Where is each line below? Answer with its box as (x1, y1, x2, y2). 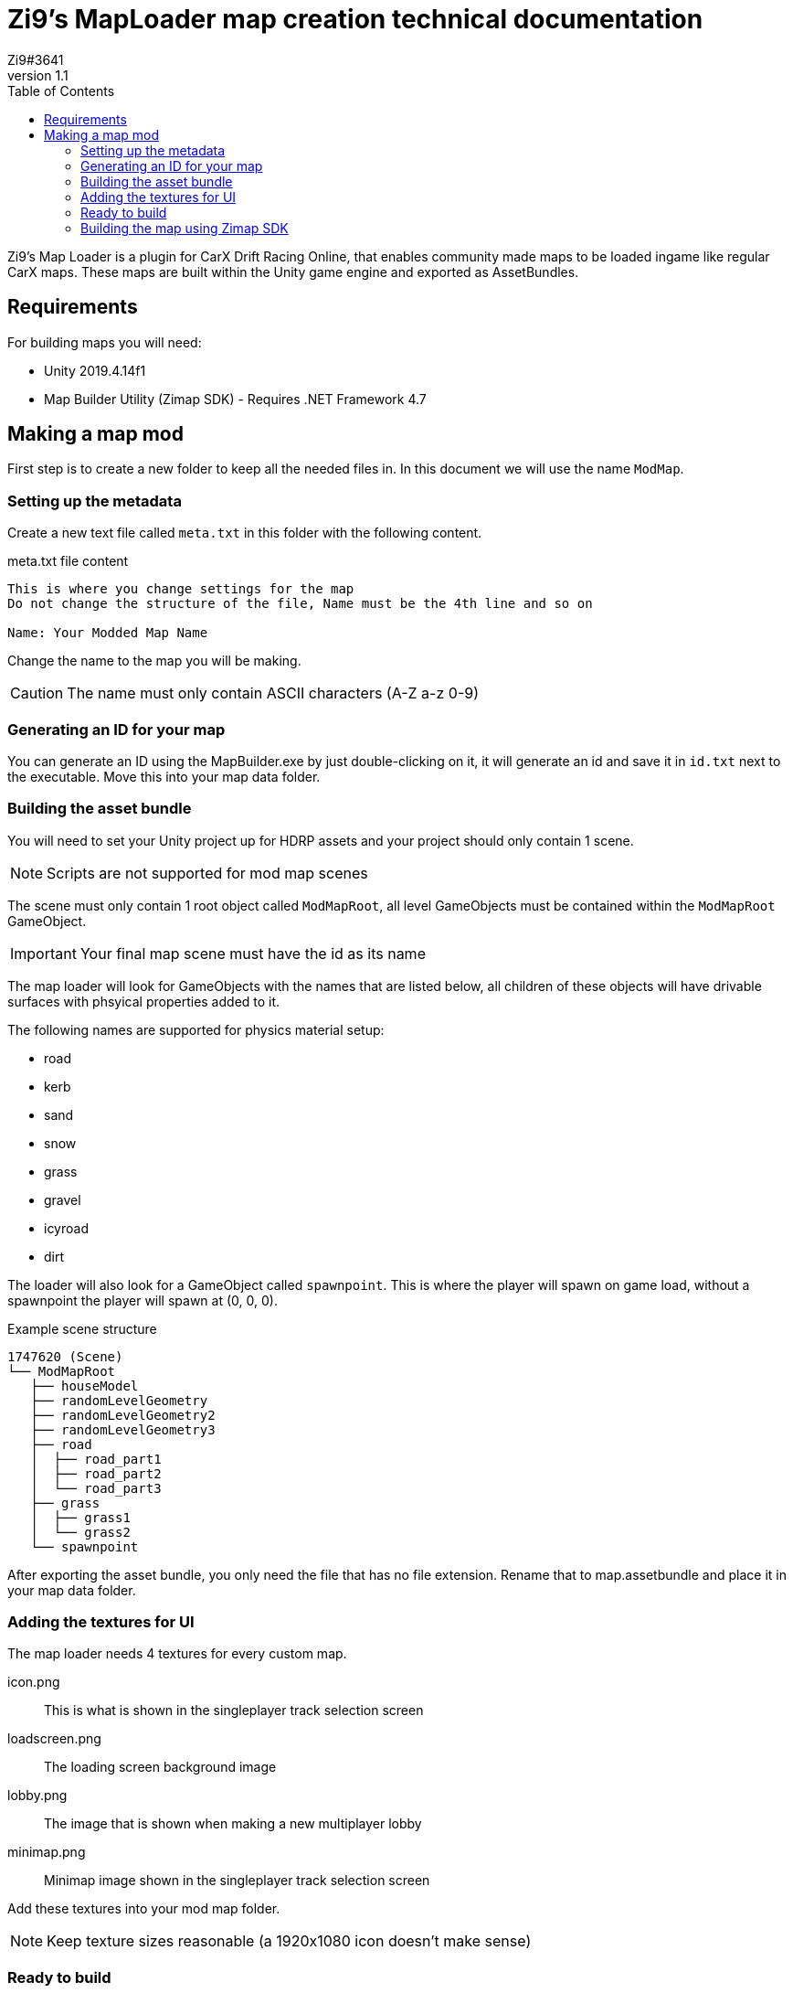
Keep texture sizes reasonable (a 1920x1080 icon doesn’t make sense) (47, 1932, 532, 1951)
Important (10, 943, 77, 963)
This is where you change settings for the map (7, 581, 354, 597)
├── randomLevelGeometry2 (30, 1407, 216, 1423)
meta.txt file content (7, 553, 129, 570)
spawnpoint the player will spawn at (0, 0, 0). (7, 1292, 278, 1308)
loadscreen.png (7, 1731, 101, 1747)
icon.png (7, 1674, 60, 1690)
